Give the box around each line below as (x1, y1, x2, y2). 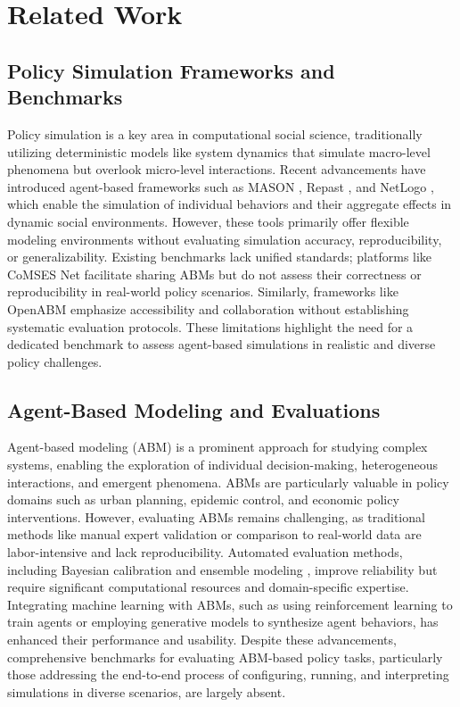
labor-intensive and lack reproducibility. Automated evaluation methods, (7, 543, 403, 561)
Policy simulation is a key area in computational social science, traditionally (7, 124, 423, 143)
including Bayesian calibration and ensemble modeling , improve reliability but (7, 560, 438, 578)
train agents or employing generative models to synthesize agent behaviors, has (7, 612, 439, 631)
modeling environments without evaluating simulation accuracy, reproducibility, (7, 229, 442, 248)
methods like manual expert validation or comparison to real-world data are (7, 525, 422, 544)
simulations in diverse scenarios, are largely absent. (7, 682, 286, 701)
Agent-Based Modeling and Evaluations (7, 395, 381, 423)
